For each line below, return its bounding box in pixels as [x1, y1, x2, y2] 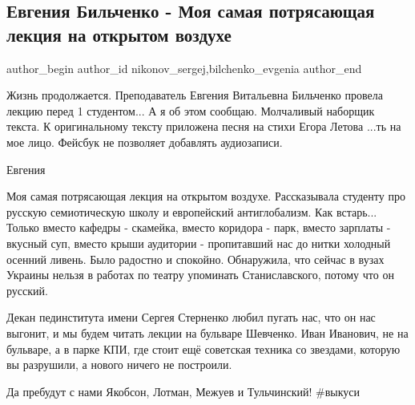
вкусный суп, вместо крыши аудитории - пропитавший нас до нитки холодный [6, 234, 391, 251]
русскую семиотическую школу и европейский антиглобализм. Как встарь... [6, 203, 377, 220]
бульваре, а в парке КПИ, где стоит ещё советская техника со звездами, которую [6, 340, 401, 357]
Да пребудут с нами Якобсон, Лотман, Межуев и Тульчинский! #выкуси [6, 383, 360, 399]
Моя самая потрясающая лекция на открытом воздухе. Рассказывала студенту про [6, 188, 405, 205]
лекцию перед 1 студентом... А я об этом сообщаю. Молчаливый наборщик [6, 102, 375, 119]
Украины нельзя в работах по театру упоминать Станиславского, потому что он [6, 266, 394, 283]
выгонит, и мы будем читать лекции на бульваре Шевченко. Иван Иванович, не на [6, 324, 409, 341]
